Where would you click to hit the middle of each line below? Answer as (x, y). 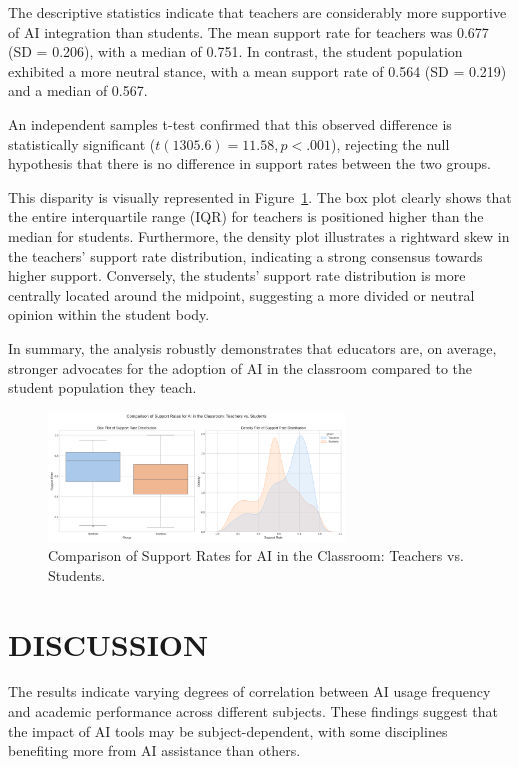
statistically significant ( (82, 143)
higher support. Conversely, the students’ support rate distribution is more (237, 275)
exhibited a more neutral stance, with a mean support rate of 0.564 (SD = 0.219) (257, 70)
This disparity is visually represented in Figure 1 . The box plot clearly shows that (260, 196)
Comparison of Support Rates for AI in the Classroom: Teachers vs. (256, 555)
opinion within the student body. (109, 314)
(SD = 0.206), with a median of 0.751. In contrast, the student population (235, 51)
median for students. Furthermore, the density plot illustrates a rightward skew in (259, 235)
